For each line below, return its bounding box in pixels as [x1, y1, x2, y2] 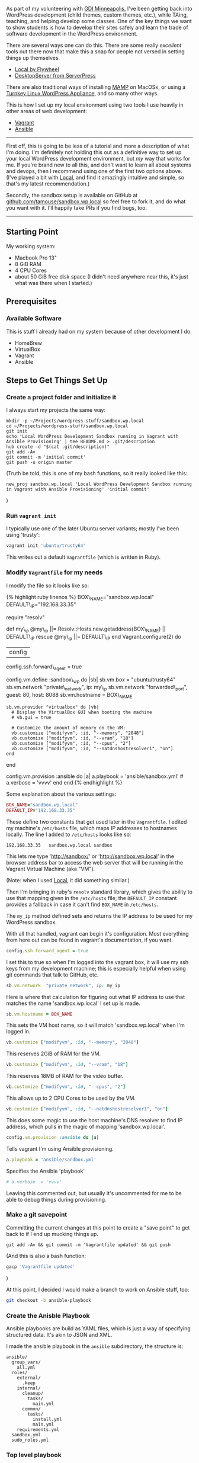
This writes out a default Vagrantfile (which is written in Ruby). [6, 553, 161, 561]
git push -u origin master [6, 459, 73, 466]
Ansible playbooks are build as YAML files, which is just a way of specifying [6, 1324, 191, 1332]
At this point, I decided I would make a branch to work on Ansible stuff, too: [6, 1286, 190, 1293]
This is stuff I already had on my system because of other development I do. [6, 328, 192, 335]
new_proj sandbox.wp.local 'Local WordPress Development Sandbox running [6, 481, 192, 488]
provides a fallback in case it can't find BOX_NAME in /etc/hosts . [6, 901, 159, 908]
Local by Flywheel [14, 66, 59, 73]
